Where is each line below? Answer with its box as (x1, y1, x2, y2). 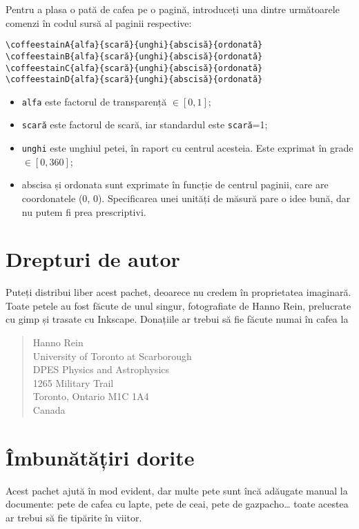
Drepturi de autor (6, 245, 180, 273)
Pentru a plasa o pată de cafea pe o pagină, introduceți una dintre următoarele (6, 2, 340, 16)
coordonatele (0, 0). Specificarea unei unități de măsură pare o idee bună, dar (21, 190, 351, 205)
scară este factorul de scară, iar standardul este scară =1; (21, 117, 268, 132)
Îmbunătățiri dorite (6, 443, 195, 471)
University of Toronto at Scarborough (32, 348, 192, 363)
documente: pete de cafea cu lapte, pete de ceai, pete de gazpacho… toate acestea (6, 497, 349, 511)
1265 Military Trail (32, 375, 114, 390)
